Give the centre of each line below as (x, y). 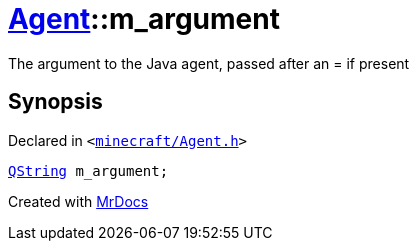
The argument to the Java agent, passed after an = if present (209, 63)
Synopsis (55, 102)
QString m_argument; (88, 170)
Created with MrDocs (78, 201)
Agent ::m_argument (144, 19)
